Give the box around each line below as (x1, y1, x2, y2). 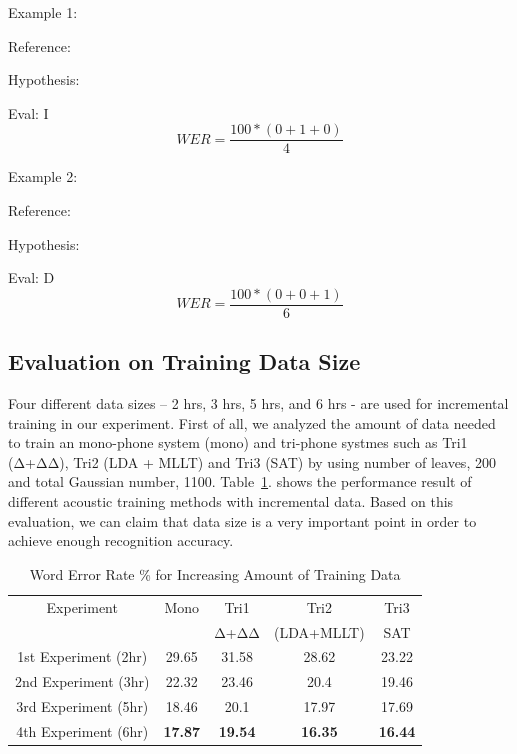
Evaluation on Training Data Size (8, 346, 361, 377)
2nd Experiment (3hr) (15, 671, 150, 692)
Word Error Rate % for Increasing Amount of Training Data (29, 563, 401, 584)
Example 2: (8, 166, 78, 187)
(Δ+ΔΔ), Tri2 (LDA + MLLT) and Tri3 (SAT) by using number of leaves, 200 (8, 451, 496, 472)
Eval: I (8, 102, 49, 123)
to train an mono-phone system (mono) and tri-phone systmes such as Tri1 (8, 432, 468, 453)
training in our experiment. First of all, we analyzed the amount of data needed (8, 412, 496, 433)
